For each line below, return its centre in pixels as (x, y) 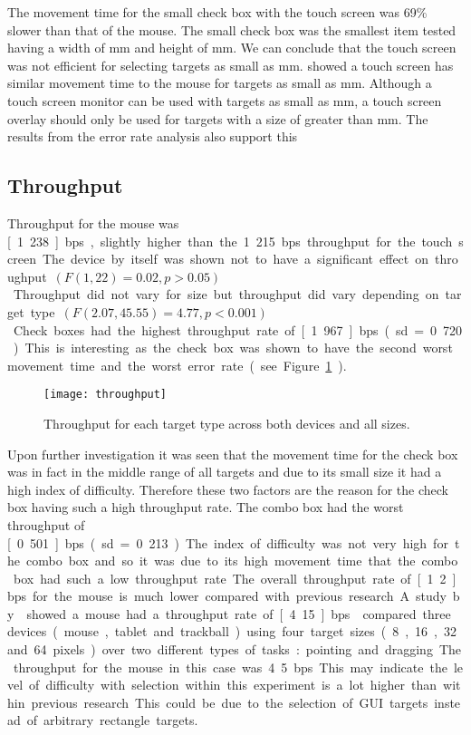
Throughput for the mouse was (93, 222)
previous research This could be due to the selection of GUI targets (230, 702)
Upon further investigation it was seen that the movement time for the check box (233, 454)
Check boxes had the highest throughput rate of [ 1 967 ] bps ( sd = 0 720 (238, 329)
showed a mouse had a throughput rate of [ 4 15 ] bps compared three (239, 613)
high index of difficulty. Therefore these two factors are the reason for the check (228, 489)
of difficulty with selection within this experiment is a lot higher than (233, 685)
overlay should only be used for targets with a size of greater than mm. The (218, 118)
